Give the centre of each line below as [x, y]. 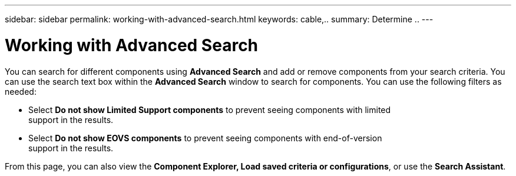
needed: [21, 91]
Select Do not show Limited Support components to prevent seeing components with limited [210, 109]
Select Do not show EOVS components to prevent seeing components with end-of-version [205, 138]
